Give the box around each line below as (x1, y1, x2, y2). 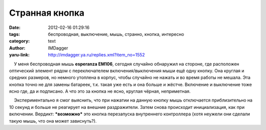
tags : (9, 31, 20, 37)
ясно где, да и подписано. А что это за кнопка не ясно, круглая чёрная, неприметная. (9, 88, 191, 94)
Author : (9, 45, 26, 51)
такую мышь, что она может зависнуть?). (9, 118, 97, 124)
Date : (9, 25, 21, 30)
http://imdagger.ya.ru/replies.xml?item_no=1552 (48, 52, 145, 58)
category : (9, 38, 30, 44)
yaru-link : (9, 52, 30, 58)
